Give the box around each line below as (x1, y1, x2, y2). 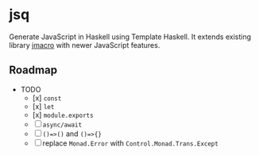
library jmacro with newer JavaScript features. (9, 40, 160, 49)
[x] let (32, 101, 55, 111)
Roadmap (9, 64, 58, 77)
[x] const (32, 93, 62, 103)
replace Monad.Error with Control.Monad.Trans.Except (42, 138, 219, 148)
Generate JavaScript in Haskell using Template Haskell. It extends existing (9, 32, 252, 41)
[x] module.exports (32, 110, 94, 119)
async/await (42, 121, 83, 129)
